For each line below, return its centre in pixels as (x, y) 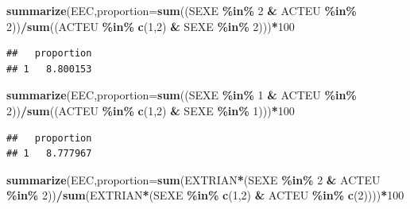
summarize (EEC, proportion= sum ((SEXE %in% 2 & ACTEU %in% (182, 10)
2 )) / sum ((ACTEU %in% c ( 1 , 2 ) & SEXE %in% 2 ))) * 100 (151, 26)
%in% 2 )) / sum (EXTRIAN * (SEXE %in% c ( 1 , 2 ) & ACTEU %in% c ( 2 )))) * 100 (205, 195)
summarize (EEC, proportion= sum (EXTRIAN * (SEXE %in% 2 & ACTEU (193, 179)
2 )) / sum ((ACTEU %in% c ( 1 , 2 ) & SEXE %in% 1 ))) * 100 (151, 110)
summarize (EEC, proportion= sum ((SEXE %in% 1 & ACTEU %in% (182, 95)
